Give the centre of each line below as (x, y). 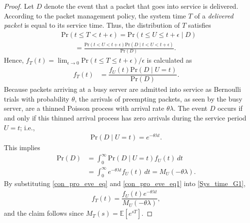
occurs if (230, 108)
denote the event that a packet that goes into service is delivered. (141, 6)
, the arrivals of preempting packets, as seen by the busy (159, 98)
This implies (22, 147)
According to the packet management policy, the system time (95, 15)
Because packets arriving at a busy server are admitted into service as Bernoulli (123, 89)
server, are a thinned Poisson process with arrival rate (84, 108)
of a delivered (214, 15)
